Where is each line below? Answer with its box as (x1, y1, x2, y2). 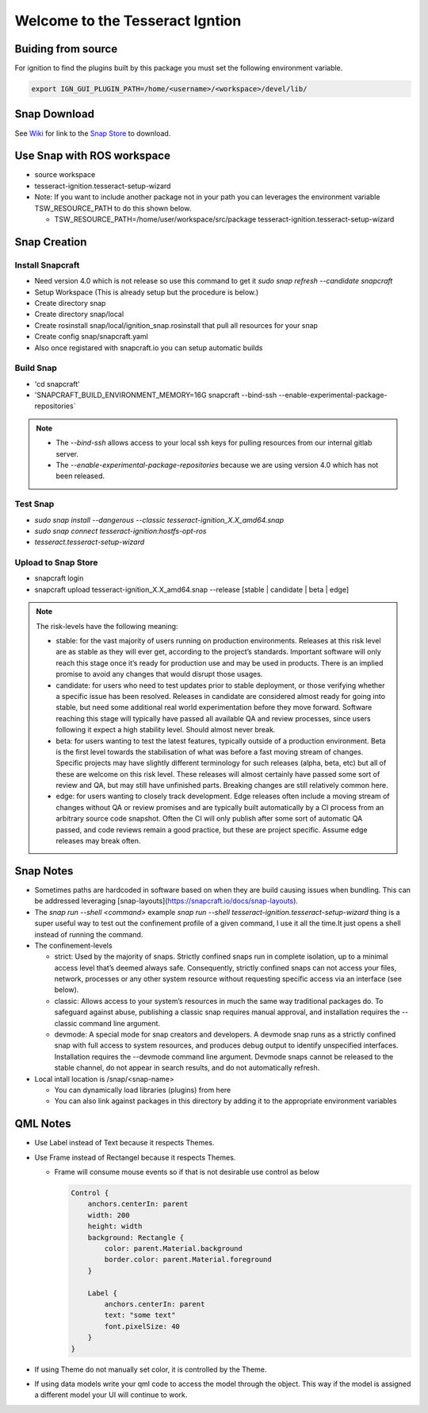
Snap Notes (14, 864, 74, 878)
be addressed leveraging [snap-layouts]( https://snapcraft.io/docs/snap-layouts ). (34, 896, 299, 905)
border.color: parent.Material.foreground (104, 1255, 273, 1264)
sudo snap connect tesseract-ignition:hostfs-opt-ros (34, 526, 207, 535)
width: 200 (87, 1210, 130, 1219)
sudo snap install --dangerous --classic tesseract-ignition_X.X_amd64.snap (34, 515, 285, 524)
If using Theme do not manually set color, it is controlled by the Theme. (34, 1365, 267, 1374)
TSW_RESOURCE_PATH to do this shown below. (34, 203, 192, 213)
